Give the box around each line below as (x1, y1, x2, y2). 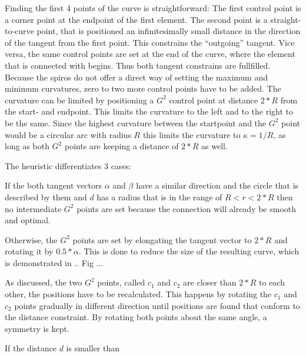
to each (259, 276, 285, 288)
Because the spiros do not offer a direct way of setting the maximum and (5, 70, 268, 83)
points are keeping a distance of (64, 140, 179, 152)
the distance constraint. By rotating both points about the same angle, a (5, 311, 267, 323)
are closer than (183, 276, 237, 288)
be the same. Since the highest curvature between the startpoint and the (5, 116, 267, 129)
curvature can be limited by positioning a (5, 93, 154, 106)
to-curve (5, 25, 34, 37)
